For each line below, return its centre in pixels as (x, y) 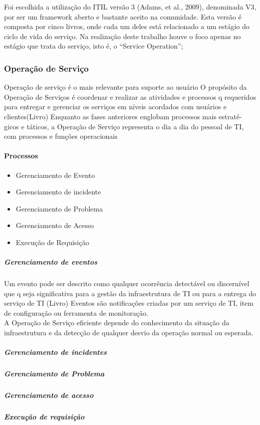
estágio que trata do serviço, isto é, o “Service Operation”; (94, 46)
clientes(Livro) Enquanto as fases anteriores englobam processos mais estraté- (123, 116)
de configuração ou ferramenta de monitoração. (76, 312)
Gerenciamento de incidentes (56, 352)
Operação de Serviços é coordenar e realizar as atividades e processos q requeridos (130, 96)
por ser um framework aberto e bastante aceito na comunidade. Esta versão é (123, 16)
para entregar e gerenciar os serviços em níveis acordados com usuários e (115, 107)
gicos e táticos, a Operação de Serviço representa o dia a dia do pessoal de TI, (124, 126)
